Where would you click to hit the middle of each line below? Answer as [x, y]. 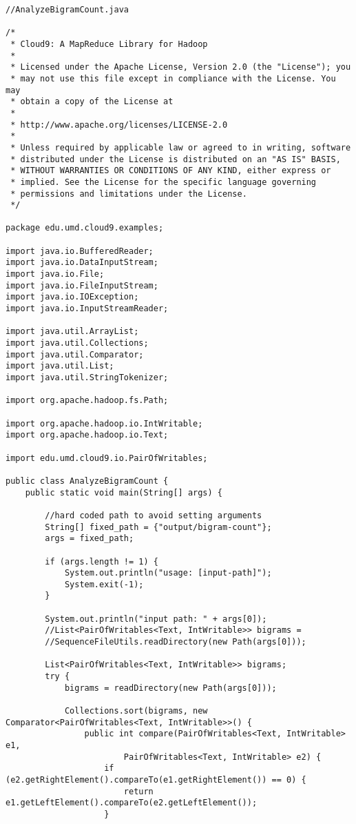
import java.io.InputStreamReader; [87, 309]
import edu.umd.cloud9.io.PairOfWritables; [107, 458]
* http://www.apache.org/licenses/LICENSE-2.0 [119, 125]
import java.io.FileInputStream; [82, 285]
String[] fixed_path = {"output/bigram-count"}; [158, 527]
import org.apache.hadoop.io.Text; [87, 435]
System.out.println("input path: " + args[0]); [156, 619]
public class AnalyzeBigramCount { [87, 481]
